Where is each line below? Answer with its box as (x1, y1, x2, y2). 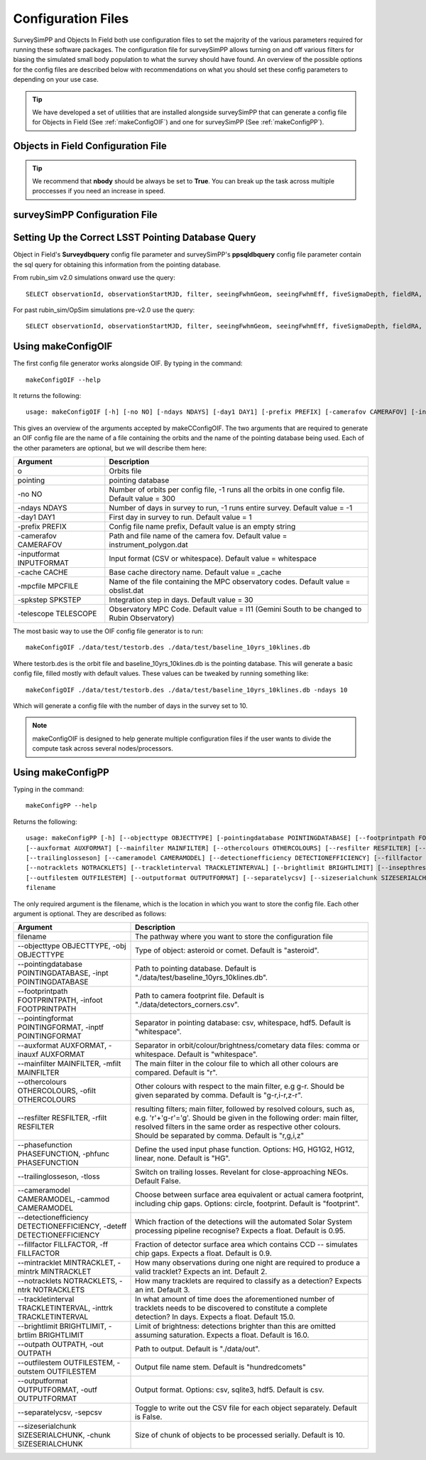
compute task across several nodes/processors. (32, 744, 173, 753)
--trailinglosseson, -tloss (17, 1171, 100, 1181)
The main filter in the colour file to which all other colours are (135, 1059, 339, 1069)
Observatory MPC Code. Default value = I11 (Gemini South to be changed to (109, 604, 362, 614)
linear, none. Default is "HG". (135, 1154, 231, 1164)
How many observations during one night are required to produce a (135, 1258, 361, 1268)
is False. (135, 1412, 163, 1422)
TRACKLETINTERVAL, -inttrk (17, 1303, 113, 1313)
